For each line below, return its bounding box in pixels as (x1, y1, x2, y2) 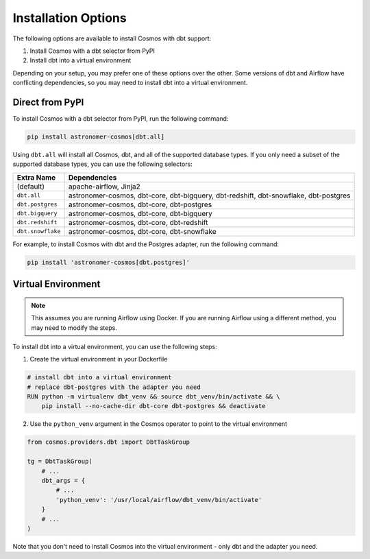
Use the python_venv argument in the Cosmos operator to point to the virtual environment (29, 420, 288, 428)
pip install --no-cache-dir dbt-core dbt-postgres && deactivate (41, 402, 266, 410)
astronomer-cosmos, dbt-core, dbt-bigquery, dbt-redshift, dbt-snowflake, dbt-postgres (68, 191, 351, 200)
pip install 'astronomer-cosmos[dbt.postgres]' (27, 258, 190, 266)
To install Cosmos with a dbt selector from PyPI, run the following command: (12, 115, 229, 123)
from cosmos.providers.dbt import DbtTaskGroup (27, 438, 190, 446)
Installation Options (12, 10, 127, 25)
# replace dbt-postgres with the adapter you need (27, 383, 201, 391)
